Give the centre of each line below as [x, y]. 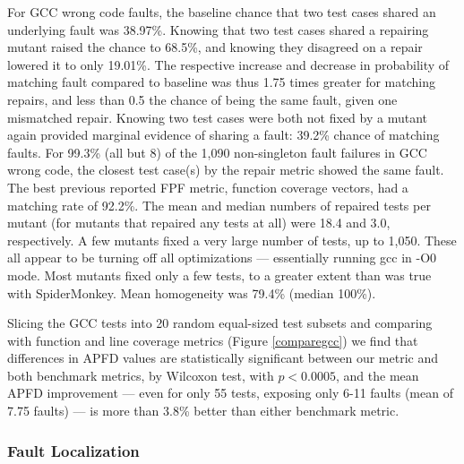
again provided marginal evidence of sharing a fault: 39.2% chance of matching [223, 135]
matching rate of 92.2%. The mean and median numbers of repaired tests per [219, 205]
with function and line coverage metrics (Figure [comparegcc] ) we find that [213, 340]
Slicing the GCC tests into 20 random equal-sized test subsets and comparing [220, 323]
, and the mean [378, 375]
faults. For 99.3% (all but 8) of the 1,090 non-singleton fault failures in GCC [217, 152]
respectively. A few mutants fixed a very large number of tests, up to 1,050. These [232, 240]
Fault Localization [73, 450]
